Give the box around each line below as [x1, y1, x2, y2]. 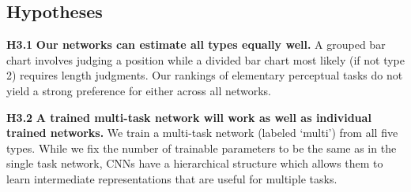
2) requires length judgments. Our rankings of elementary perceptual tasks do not [6, 67, 403, 83]
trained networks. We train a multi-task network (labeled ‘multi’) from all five [6, 124, 398, 141]
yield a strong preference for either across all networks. [6, 82, 272, 98]
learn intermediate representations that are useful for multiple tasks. [6, 170, 337, 186]
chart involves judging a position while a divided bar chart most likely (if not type [6, 51, 405, 68]
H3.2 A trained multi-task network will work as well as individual [6, 109, 371, 125]
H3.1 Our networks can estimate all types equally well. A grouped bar [6, 36, 386, 53]
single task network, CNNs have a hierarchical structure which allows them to [6, 155, 383, 172]
